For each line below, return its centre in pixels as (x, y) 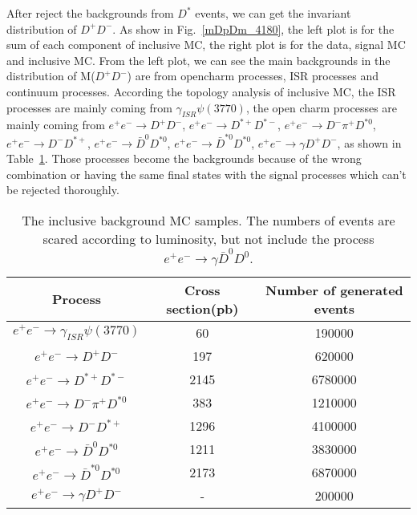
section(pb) (202, 308)
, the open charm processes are (322, 107)
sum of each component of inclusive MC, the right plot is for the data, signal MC (206, 45)
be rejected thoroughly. (63, 190)
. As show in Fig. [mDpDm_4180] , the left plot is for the (253, 28)
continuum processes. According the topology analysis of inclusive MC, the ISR (201, 91)
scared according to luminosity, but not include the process (208, 239)
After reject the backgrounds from (90, 13)
